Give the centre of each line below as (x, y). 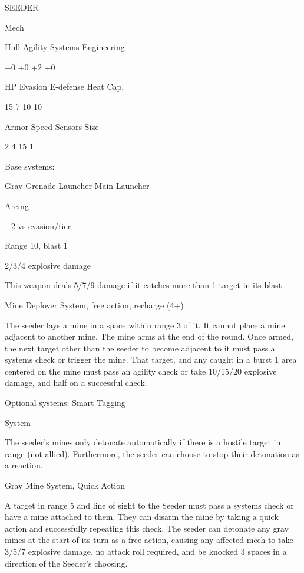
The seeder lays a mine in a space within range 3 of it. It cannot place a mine (145, 325)
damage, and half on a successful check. (76, 382)
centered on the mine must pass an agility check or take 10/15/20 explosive (141, 371)
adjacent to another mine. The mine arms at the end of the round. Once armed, (149, 336)
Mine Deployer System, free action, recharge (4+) (94, 305)
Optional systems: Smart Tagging (65, 403)
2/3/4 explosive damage (48, 265)
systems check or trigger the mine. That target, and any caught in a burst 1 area (151, 359)
